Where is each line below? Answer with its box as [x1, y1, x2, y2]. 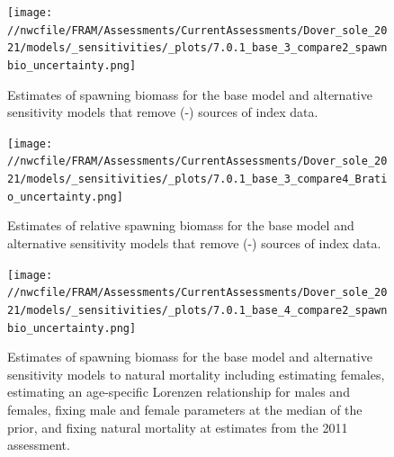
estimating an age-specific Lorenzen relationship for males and [7, 382, 350, 401]
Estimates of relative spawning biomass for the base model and [7, 216, 354, 235]
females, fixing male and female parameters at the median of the [7, 400, 363, 419]
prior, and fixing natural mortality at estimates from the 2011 [7, 417, 348, 436]
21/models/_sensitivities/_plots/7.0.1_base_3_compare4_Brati [7, 173, 388, 186]
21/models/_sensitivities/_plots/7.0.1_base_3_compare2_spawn [7, 41, 388, 55]
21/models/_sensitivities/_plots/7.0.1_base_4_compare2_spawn [7, 303, 388, 317]
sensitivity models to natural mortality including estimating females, [7, 364, 385, 383]
